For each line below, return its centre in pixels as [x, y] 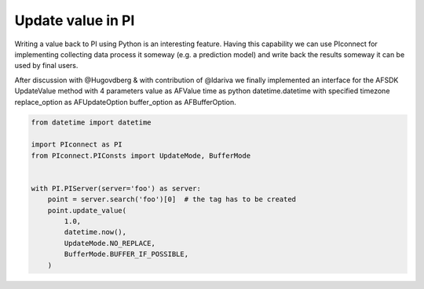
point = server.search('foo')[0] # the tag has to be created [172, 199]
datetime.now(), [95, 232]
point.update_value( [87, 210]
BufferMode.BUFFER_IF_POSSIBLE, [126, 254]
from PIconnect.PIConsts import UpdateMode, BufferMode [141, 155]
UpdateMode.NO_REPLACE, [110, 243]
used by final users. [46, 66]
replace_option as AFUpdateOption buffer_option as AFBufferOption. [126, 102]
